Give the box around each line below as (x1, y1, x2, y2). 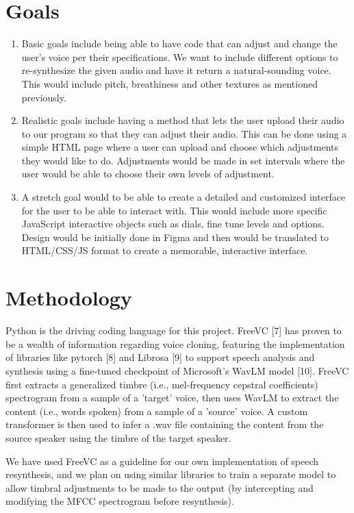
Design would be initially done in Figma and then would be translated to (21, 229, 329, 244)
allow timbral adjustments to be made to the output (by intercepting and (5, 480, 314, 495)
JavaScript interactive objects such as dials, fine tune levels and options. (21, 216, 325, 231)
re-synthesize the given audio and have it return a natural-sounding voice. (21, 63, 331, 77)
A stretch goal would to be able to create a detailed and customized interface (21, 190, 346, 204)
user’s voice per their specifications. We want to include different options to (21, 49, 338, 64)
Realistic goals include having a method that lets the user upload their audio (21, 113, 344, 127)
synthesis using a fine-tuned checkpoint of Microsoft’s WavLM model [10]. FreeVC (5, 363, 349, 377)
